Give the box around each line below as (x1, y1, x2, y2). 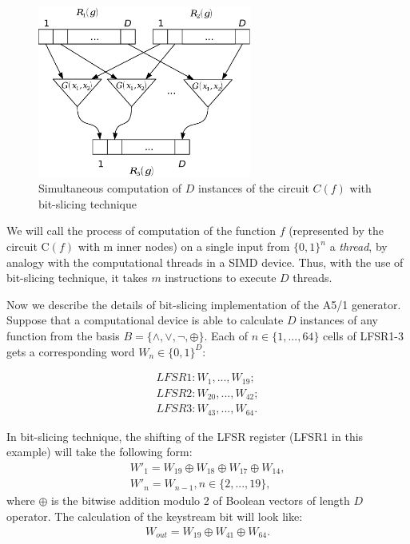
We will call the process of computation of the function (6, 222, 276, 239)
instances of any (300, 312, 378, 328)
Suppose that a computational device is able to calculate (6, 312, 284, 328)
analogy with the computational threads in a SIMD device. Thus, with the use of (6, 253, 404, 270)
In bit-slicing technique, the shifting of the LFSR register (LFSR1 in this (6, 427, 364, 444)
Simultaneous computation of (38, 180, 181, 197)
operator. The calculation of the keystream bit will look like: (6, 507, 303, 524)
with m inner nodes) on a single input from (78, 238, 290, 255)
